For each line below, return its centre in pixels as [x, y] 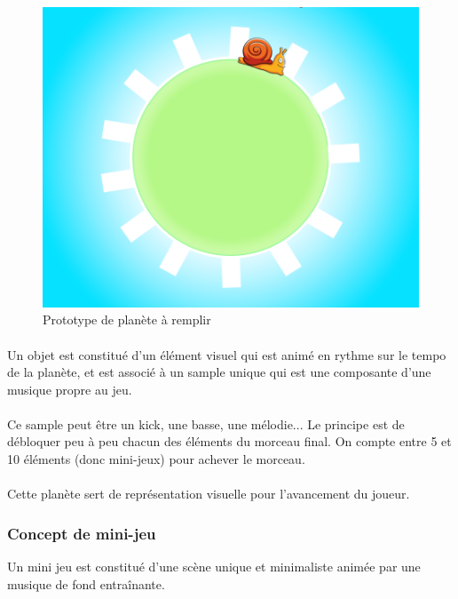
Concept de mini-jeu [82, 533]
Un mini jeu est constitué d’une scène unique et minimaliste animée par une [214, 567]
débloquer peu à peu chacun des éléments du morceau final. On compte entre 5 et [229, 441]
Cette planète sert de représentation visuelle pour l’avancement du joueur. [209, 494]
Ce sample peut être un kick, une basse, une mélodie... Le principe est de [206, 423]
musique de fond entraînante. [86, 583]
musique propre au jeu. [70, 389]
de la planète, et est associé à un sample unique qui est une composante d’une [219, 372]
